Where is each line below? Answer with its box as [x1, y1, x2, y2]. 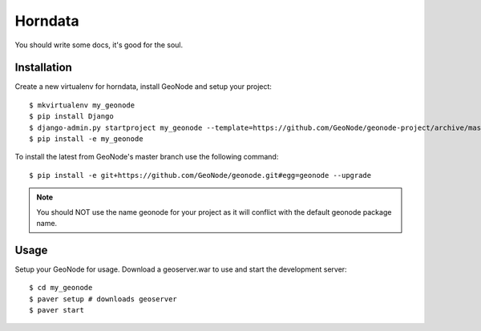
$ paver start [29, 305, 84, 315]
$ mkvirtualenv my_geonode [29, 100, 135, 110]
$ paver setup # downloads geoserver [29, 294, 178, 304]
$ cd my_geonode [29, 283, 93, 293]
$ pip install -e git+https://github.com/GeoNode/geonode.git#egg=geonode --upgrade [29, 171, 372, 180]
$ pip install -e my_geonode [29, 135, 143, 143]
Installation [14, 61, 72, 75]
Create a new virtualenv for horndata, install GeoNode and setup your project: [14, 82, 273, 91]
